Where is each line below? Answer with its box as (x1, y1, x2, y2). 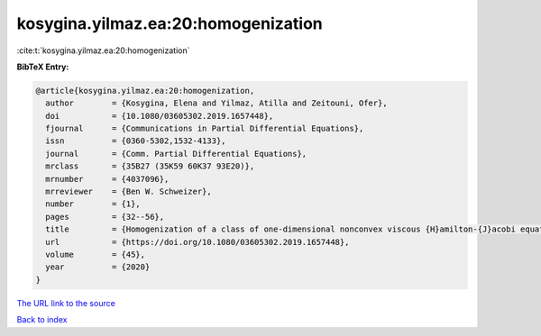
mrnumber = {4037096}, (45, 174, 170, 184)
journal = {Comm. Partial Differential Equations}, (45, 149, 307, 159)
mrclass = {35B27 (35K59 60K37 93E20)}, (45, 161, 255, 171)
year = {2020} (45, 262, 151, 272)
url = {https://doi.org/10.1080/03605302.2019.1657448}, (45, 237, 350, 247)
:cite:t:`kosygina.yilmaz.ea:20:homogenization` (16, 45, 190, 56)
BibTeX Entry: (16, 61, 69, 72)
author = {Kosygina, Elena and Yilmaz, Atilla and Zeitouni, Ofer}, (45, 98, 388, 108)
